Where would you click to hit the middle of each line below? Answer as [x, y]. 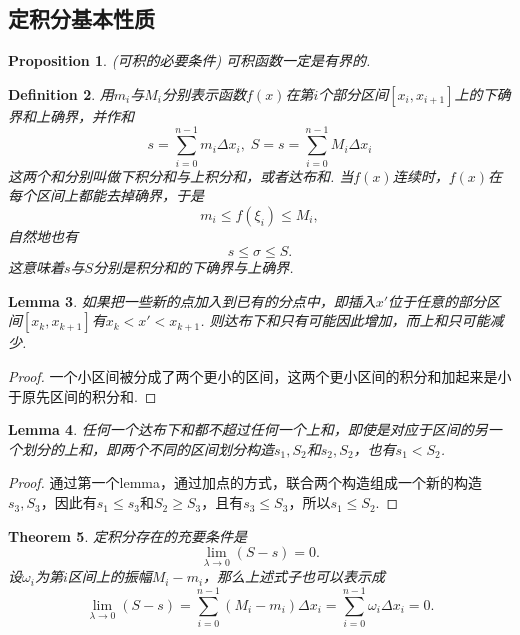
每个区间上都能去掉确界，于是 [106, 195]
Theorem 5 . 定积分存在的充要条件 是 [127, 535]
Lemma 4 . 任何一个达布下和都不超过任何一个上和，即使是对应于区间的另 [248, 429]
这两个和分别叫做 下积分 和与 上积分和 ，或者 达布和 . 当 [181, 175]
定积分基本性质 [81, 18]
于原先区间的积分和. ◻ [82, 395]
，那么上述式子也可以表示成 [294, 576]
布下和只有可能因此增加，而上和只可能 [363, 320]
